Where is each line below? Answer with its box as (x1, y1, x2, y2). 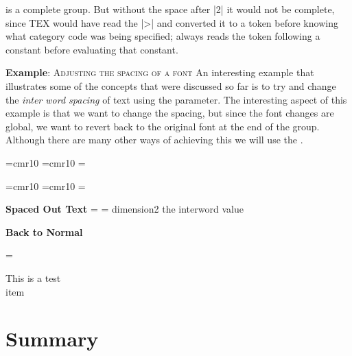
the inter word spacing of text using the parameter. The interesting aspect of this (5, 92, 347, 106)
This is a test (5, 270, 61, 285)
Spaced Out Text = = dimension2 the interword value (5, 202, 244, 216)
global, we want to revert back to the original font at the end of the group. (5, 119, 320, 133)
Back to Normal (5, 224, 83, 239)
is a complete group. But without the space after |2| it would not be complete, (5, 2, 335, 16)
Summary (5, 324, 99, 353)
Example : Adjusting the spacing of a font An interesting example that (5, 65, 314, 80)
